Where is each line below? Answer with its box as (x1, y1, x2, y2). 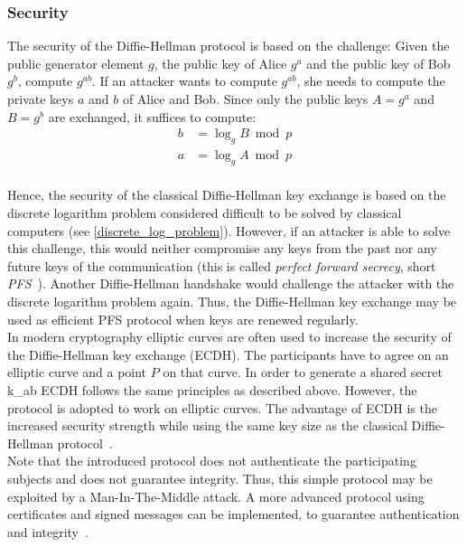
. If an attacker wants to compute (91, 71, 277, 90)
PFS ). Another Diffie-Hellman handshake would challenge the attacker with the (7, 274, 454, 293)
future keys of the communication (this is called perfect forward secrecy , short (7, 256, 436, 275)
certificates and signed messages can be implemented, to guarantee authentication (7, 505, 460, 523)
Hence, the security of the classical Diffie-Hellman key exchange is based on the (7, 185, 446, 204)
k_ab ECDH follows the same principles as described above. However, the (7, 380, 417, 399)
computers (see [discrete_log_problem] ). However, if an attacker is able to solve (7, 221, 451, 240)
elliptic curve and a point (7, 363, 147, 382)
